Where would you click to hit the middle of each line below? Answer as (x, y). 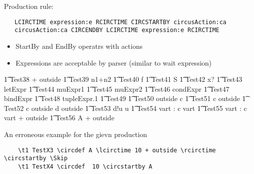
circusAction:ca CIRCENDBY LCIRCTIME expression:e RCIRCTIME (117, 30)
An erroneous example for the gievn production (75, 134)
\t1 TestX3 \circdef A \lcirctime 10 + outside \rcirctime (117, 150)
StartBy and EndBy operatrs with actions (79, 46)
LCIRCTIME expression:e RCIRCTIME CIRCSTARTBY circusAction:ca (121, 22)
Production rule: (29, 6)
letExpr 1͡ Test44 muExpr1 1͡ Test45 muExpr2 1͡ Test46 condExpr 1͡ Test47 (117, 88)
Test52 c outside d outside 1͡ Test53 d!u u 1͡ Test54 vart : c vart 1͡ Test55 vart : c (126, 108)
